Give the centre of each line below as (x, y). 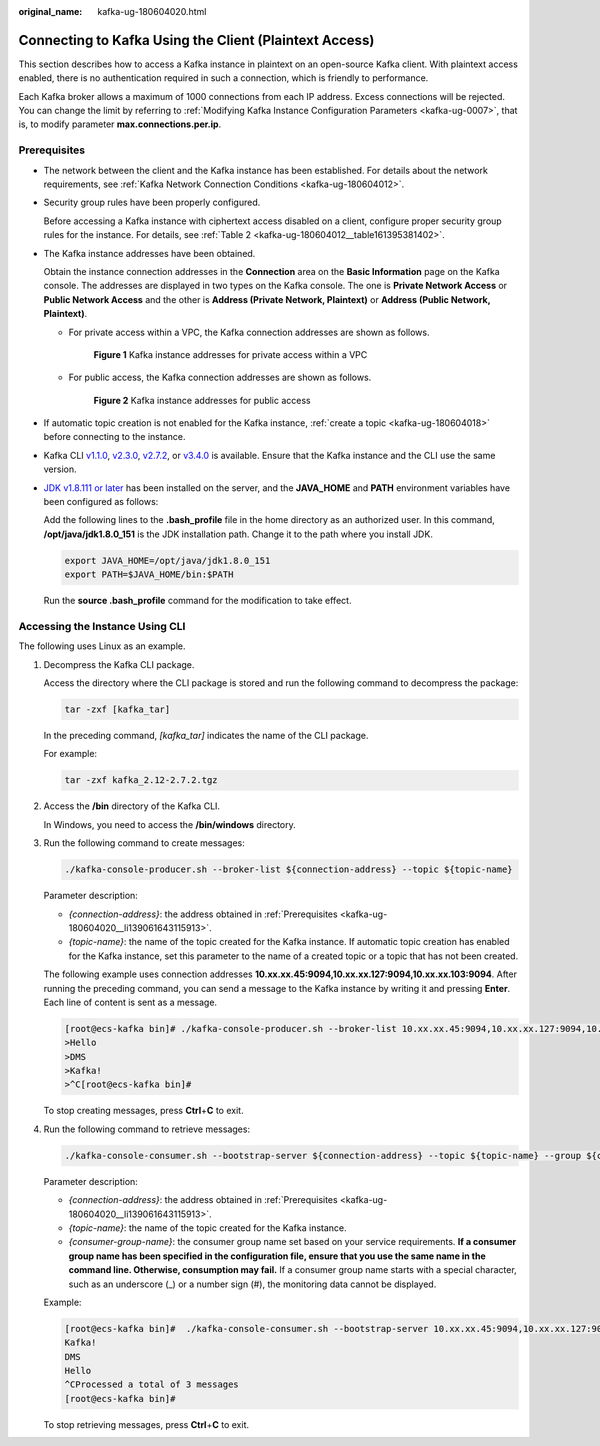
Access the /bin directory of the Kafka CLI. (131, 806)
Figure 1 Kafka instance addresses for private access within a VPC (230, 354)
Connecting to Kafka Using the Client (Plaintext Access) (196, 40)
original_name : (50, 11)
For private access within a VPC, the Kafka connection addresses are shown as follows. (249, 332)
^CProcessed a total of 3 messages (151, 1384)
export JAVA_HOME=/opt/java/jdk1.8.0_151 (167, 560)
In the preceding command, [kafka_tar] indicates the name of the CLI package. (206, 736)
